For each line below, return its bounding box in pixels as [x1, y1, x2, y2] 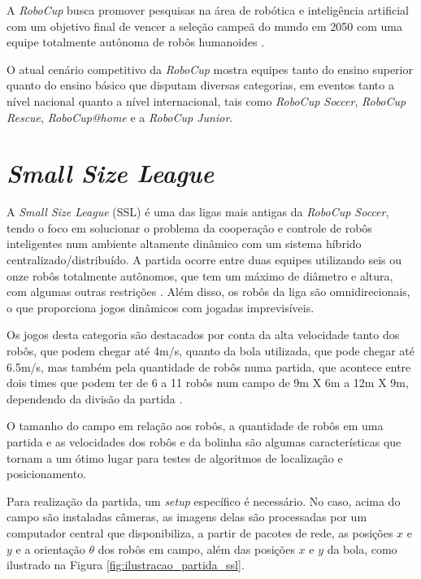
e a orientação [15, 540, 85, 557]
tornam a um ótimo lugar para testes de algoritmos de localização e [7, 449, 343, 466]
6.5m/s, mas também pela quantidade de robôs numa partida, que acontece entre [7, 358, 411, 375]
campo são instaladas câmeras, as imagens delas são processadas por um [7, 508, 367, 525]
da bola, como [327, 540, 397, 557]
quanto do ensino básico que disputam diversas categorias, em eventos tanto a [7, 76, 394, 94]
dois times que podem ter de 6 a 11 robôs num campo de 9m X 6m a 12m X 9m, [7, 374, 409, 391]
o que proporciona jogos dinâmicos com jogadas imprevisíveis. [7, 298, 315, 316]
